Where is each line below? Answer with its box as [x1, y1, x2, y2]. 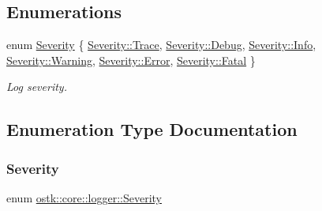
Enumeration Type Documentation [6, 117, 298, 141]
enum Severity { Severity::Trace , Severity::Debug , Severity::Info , [6, 36, 316, 53]
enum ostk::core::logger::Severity [6, 189, 162, 205]
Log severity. [6, 78, 67, 95]
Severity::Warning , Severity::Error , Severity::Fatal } [6, 51, 256, 68]
